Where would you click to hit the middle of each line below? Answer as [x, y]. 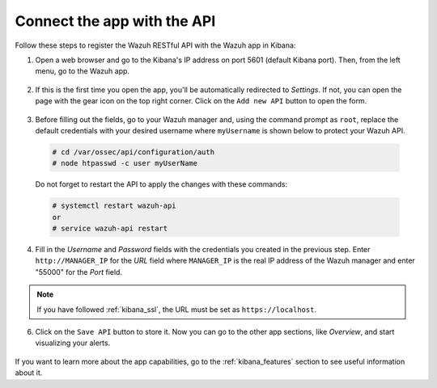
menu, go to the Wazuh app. [82, 71]
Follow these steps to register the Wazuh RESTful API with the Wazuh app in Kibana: [155, 45]
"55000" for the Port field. [79, 272]
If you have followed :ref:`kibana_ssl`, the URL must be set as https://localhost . [177, 309]
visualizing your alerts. [73, 343]
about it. [29, 373]
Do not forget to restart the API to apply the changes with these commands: [161, 184]
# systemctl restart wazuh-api [115, 206]
